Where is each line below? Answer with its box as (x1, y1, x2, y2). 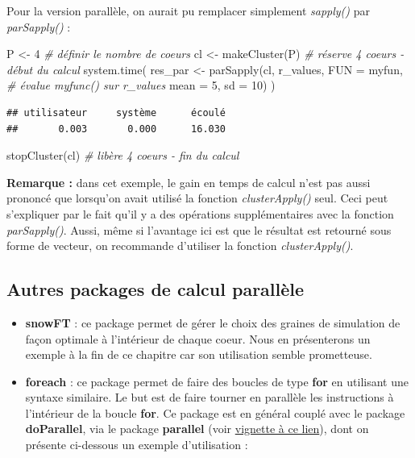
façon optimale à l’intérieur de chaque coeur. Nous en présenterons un (25, 330, 371, 347)
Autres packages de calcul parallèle (6, 277, 305, 302)
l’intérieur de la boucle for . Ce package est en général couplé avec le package (25, 404, 405, 421)
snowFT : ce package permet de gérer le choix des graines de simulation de (25, 314, 400, 331)
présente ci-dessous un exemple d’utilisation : (25, 436, 248, 453)
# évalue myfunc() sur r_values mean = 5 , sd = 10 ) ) (6, 77, 276, 94)
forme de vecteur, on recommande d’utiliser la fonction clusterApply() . (6, 237, 354, 254)
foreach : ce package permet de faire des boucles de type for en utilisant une (25, 373, 409, 389)
